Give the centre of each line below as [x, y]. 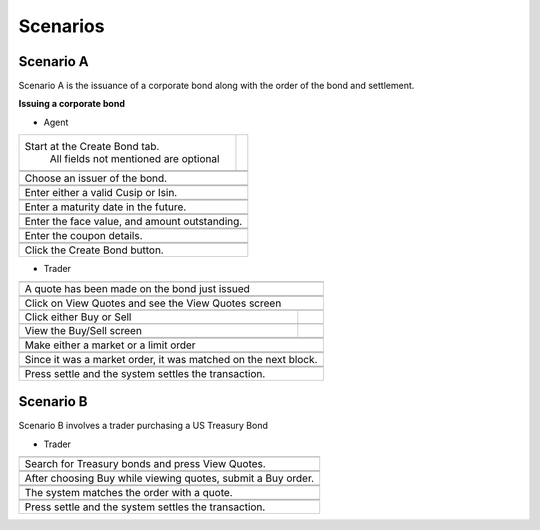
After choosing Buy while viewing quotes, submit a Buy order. [169, 478]
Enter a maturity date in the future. [105, 207]
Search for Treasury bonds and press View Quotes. [145, 463]
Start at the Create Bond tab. [92, 147]
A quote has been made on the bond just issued [137, 288]
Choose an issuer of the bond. [96, 178]
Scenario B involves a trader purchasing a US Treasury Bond [143, 426]
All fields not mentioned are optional [134, 159]
